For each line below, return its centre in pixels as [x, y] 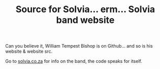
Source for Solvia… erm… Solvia [85, 9]
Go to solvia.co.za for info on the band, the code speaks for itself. [74, 61]
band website [85, 20]
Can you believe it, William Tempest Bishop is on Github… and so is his [79, 46]
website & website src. [29, 51]
